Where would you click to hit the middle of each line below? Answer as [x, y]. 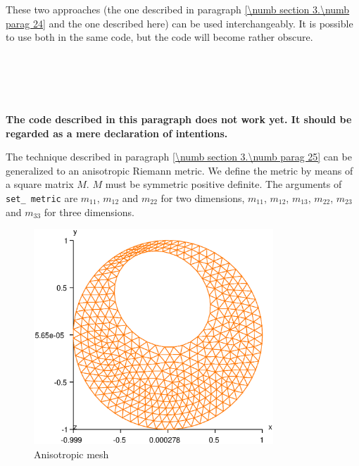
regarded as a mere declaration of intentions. [117, 133]
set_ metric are [42, 197]
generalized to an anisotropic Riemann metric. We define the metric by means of [179, 170]
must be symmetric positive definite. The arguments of [223, 184]
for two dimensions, [203, 197]
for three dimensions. [89, 212]
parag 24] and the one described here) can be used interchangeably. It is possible [179, 23]
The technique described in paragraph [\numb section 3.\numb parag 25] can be [179, 157]
